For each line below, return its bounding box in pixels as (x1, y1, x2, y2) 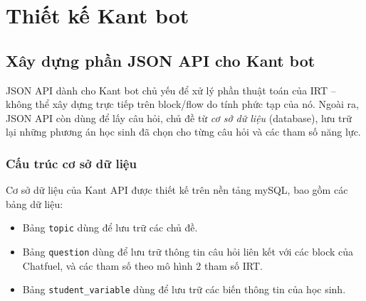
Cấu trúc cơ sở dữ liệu (6, 154, 137, 172)
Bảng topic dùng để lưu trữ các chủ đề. (22, 220, 198, 235)
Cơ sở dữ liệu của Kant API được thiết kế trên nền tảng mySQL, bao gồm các (6, 182, 348, 197)
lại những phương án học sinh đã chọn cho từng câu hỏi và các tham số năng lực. (6, 124, 361, 139)
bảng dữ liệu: (6, 196, 63, 211)
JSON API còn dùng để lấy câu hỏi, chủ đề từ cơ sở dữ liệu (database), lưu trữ (6, 110, 352, 125)
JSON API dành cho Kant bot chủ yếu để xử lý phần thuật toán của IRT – (6, 82, 336, 97)
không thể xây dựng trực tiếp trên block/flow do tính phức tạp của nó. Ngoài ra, (6, 97, 360, 111)
